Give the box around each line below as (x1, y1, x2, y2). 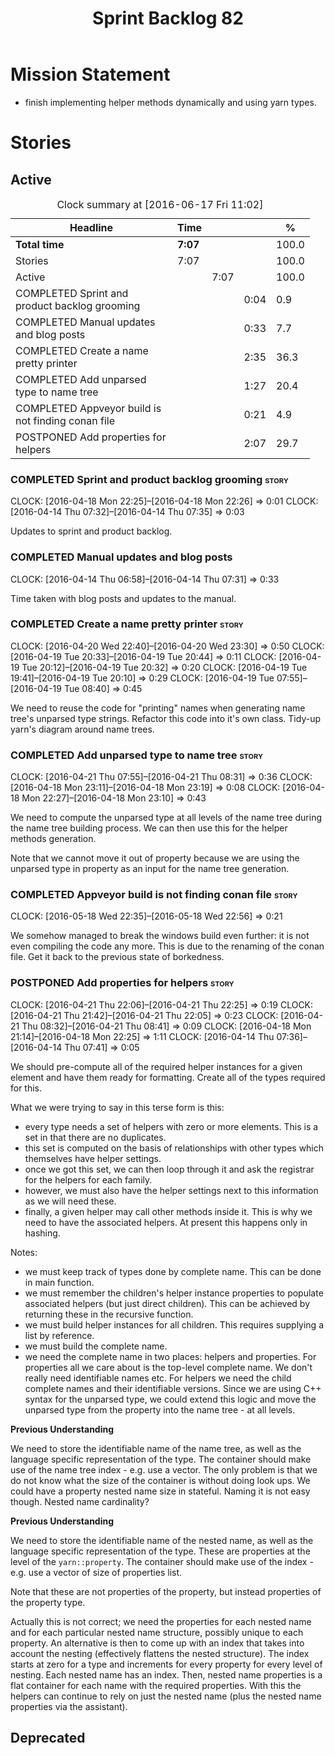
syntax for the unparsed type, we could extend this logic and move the (24, 1393, 317, 1405)
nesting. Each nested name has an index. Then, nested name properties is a (10, 1668, 323, 1681)
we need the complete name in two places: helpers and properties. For (24, 1350, 317, 1362)
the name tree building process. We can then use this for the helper (10, 822, 288, 834)
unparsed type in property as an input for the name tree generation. (10, 863, 290, 875)
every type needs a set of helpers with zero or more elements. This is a (24, 1120, 319, 1132)
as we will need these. (24, 1195, 117, 1207)
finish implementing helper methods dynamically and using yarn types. (24, 96, 317, 108)
